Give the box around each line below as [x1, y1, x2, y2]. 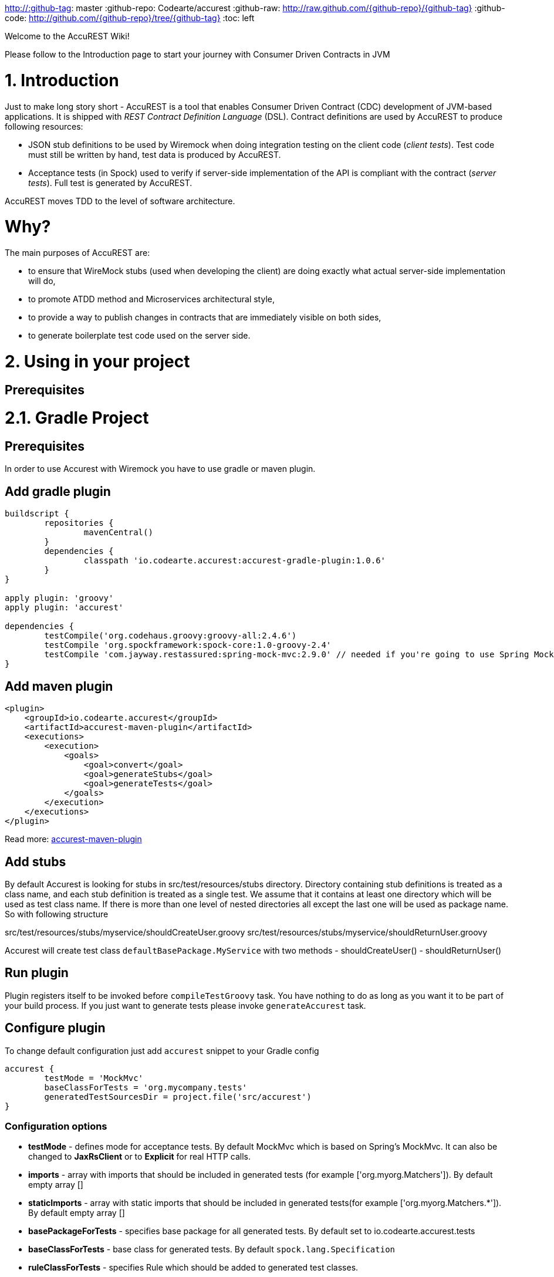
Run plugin [5, 965, 69, 981]
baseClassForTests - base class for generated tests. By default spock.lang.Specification [28, 1244, 395, 1255]
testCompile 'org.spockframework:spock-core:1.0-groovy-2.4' [44, 640, 332, 650]
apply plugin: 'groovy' [5, 593, 114, 603]
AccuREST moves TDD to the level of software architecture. [5, 195, 235, 206]
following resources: [5, 121, 83, 131]
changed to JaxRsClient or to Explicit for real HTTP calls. [28, 1151, 251, 1162]
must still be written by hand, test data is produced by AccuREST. [28, 149, 281, 160]
